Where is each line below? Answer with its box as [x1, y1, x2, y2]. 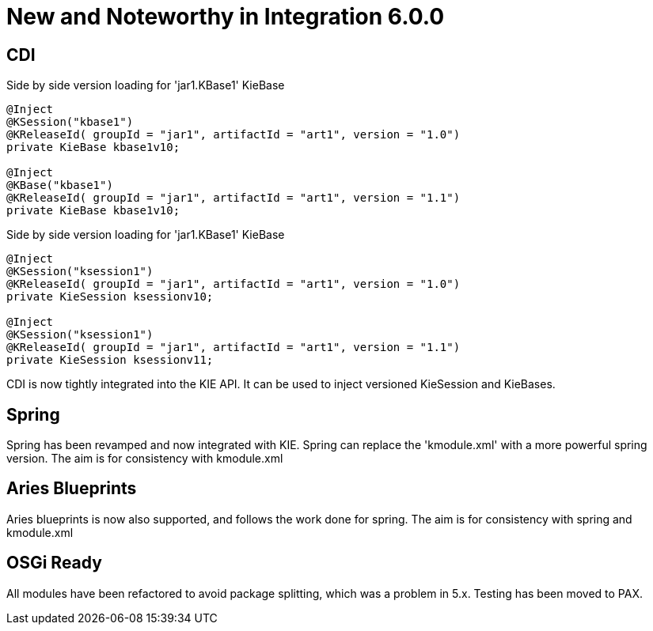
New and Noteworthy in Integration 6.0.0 [6, 3, 445, 30]
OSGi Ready [6, 553, 102, 573]
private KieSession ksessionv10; [6, 290, 214, 304]
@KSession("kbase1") [6, 115, 134, 129]
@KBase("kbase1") [6, 179, 113, 192]
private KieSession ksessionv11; [6, 353, 214, 367]
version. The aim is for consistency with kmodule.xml [6, 452, 283, 466]
